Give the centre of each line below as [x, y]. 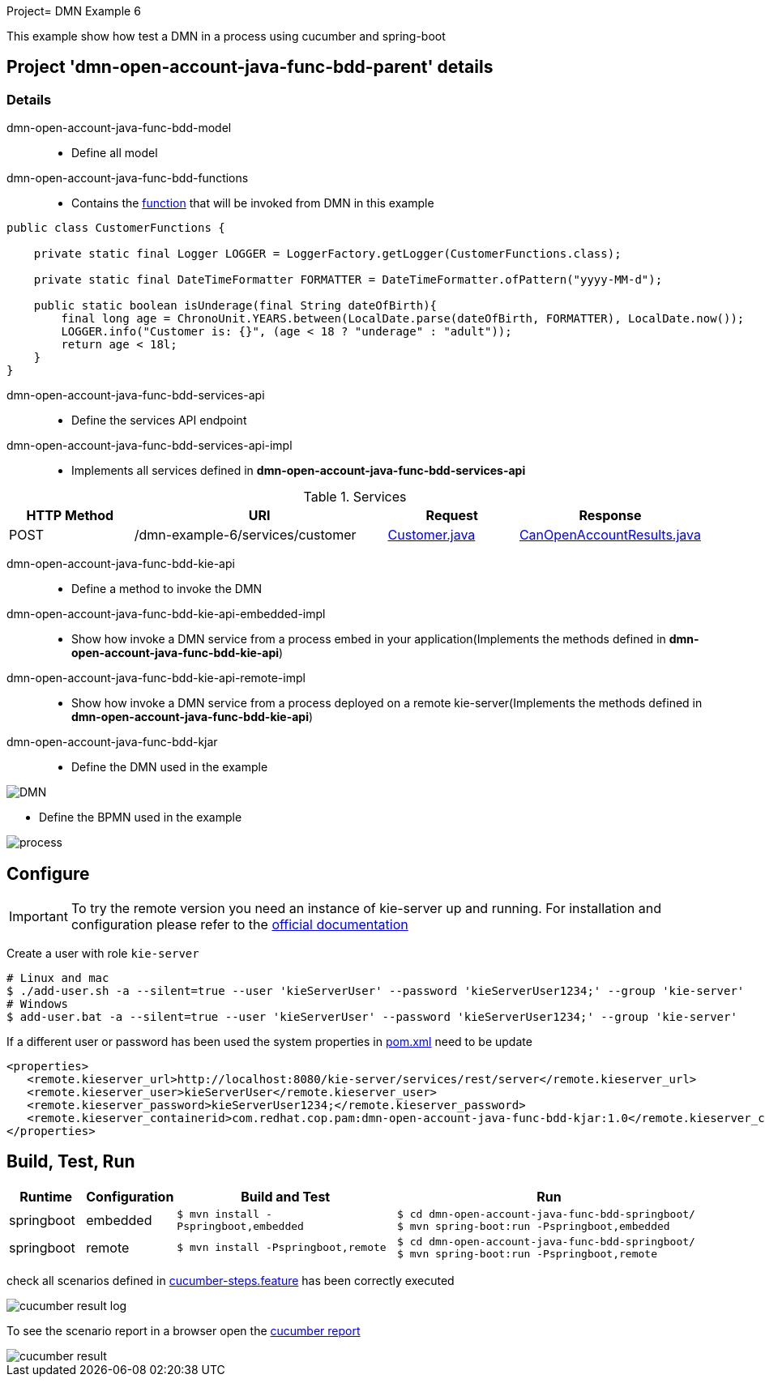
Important [38, 917]
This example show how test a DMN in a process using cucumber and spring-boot [226, 36]
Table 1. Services [355, 497]
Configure [48, 873]
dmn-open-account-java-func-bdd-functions [128, 178]
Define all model [115, 153]
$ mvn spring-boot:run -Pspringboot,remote [527, 1253]
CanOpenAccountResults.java [610, 535]
